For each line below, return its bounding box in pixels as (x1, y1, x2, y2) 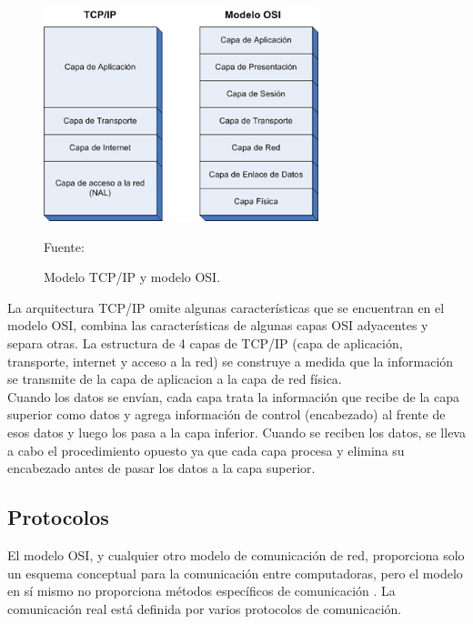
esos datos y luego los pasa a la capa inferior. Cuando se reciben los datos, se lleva (7, 423, 466, 442)
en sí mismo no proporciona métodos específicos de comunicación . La (7, 581, 396, 600)
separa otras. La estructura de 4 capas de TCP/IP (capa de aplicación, (7, 334, 403, 353)
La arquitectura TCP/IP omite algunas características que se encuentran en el (7, 297, 445, 317)
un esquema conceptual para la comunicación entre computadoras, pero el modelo (7, 563, 463, 582)
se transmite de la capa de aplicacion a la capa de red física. (7, 369, 342, 388)
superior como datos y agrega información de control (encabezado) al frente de (7, 405, 446, 424)
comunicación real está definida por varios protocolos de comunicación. (7, 599, 402, 618)
